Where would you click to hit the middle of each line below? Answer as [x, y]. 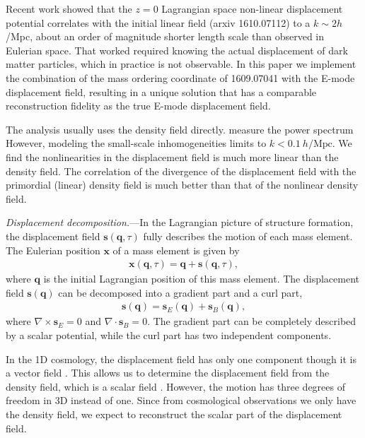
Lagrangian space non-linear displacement [252, 8]
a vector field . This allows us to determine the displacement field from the [168, 373]
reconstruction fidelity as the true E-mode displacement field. [138, 106]
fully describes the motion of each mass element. [248, 236]
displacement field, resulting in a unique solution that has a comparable [161, 91]
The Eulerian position [53, 250]
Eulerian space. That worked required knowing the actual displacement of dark [177, 50]
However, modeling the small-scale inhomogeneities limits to [136, 143]
